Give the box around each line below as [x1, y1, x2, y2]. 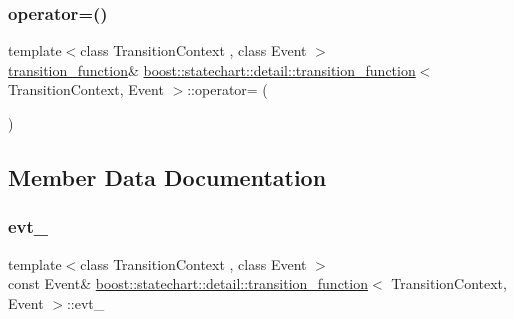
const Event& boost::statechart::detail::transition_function [8, 273, 368, 294]
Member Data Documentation [8, 161, 327, 192]
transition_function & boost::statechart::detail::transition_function [8, 59, 416, 80]
